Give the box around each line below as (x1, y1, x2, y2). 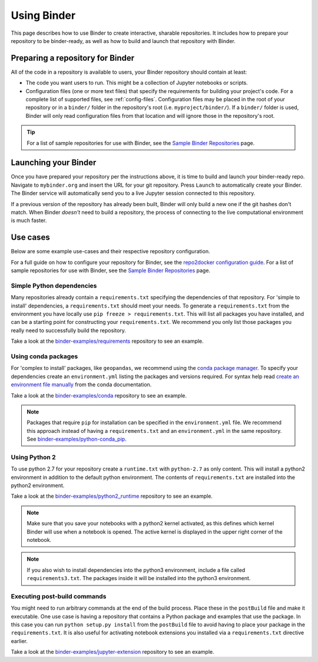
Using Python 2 (11, 453, 56, 461)
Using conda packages (11, 352, 78, 360)
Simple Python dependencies (11, 282, 97, 290)
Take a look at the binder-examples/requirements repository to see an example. (11, 337, 204, 345)
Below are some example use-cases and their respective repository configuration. (11, 248, 210, 255)
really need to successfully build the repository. (11, 327, 127, 334)
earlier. (11, 637, 28, 644)
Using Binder (11, 9, 76, 22)
